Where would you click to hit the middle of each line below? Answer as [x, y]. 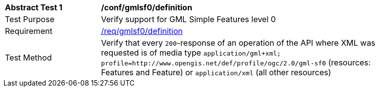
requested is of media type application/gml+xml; [191, 53]
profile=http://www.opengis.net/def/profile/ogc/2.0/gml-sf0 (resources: [236, 62]
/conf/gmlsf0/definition [147, 7]
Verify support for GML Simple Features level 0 [189, 19]
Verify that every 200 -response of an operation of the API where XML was [238, 43]
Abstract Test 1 [34, 7]
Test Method [28, 58]
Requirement [29, 31]
